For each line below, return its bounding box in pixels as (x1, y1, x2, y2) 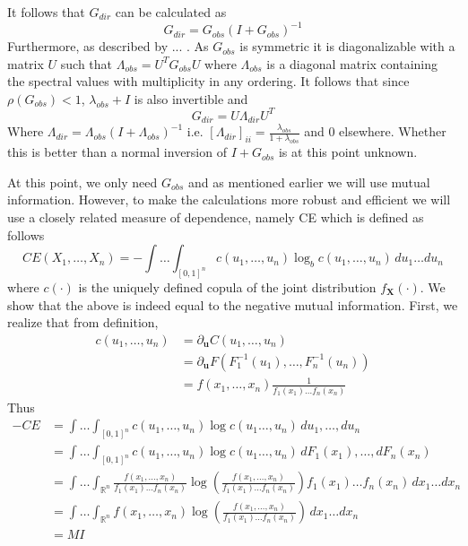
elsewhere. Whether (339, 122, 446, 141)
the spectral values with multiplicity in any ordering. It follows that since (7, 72, 410, 91)
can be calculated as (115, 3, 227, 21)
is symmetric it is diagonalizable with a (239, 37, 455, 56)
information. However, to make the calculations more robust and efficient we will (7, 190, 451, 209)
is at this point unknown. (278, 143, 418, 161)
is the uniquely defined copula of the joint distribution (78, 278, 377, 297)
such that (60, 54, 113, 73)
